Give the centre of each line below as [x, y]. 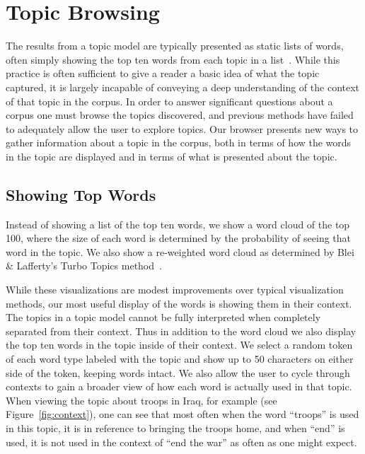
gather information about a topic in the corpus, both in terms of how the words [179, 142]
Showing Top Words [81, 194]
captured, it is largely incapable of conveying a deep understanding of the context [183, 87]
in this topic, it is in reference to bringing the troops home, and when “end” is [175, 427]
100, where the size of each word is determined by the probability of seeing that [179, 238]
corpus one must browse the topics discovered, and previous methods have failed [180, 115]
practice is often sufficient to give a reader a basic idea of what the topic [163, 73]
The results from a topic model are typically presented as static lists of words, [175, 46]
